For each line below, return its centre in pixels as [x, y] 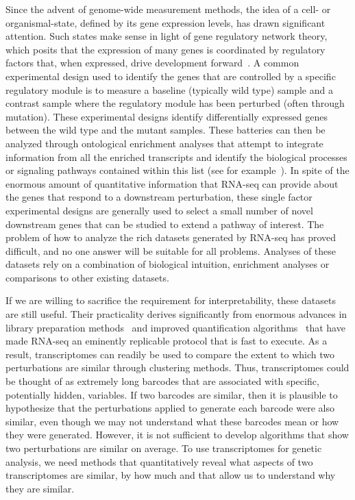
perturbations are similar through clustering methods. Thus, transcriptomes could [177, 367]
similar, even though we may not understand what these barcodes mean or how [172, 421]
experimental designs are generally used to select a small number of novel [159, 210]
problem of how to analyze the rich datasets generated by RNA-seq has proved [171, 237]
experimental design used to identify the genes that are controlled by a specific [171, 76]
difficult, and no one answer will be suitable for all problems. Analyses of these [171, 250]
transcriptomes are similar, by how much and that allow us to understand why [171, 475]
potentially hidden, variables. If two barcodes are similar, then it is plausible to [172, 394]
